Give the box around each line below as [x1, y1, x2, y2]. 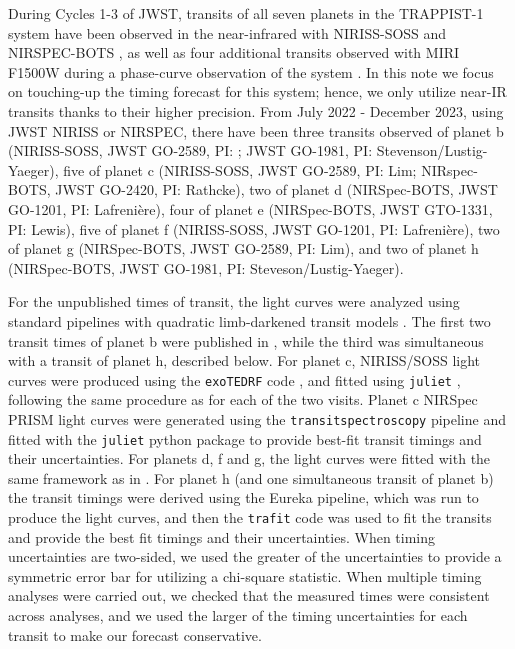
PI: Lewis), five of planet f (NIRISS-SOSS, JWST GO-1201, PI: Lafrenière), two [8, 218, 500, 239]
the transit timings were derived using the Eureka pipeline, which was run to [8, 487, 479, 508]
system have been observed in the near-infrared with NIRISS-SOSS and [8, 22, 447, 43]
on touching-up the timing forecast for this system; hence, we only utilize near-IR [8, 81, 507, 102]
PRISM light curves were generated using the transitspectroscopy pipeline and [8, 408, 506, 429]
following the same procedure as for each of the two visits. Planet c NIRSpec [8, 389, 478, 410]
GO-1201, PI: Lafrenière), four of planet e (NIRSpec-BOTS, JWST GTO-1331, [8, 198, 493, 219]
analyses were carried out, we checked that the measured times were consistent [8, 585, 490, 606]
